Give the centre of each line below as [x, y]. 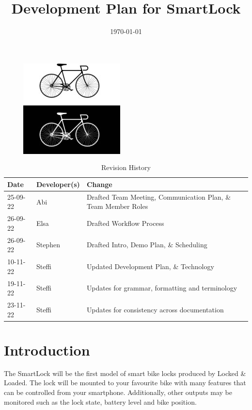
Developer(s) [58, 184]
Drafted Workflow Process [125, 223]
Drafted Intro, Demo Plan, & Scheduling [147, 245]
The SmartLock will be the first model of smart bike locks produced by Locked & [125, 373]
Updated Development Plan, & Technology [150, 266]
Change [99, 184]
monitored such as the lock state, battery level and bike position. [100, 401]
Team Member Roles [117, 206]
